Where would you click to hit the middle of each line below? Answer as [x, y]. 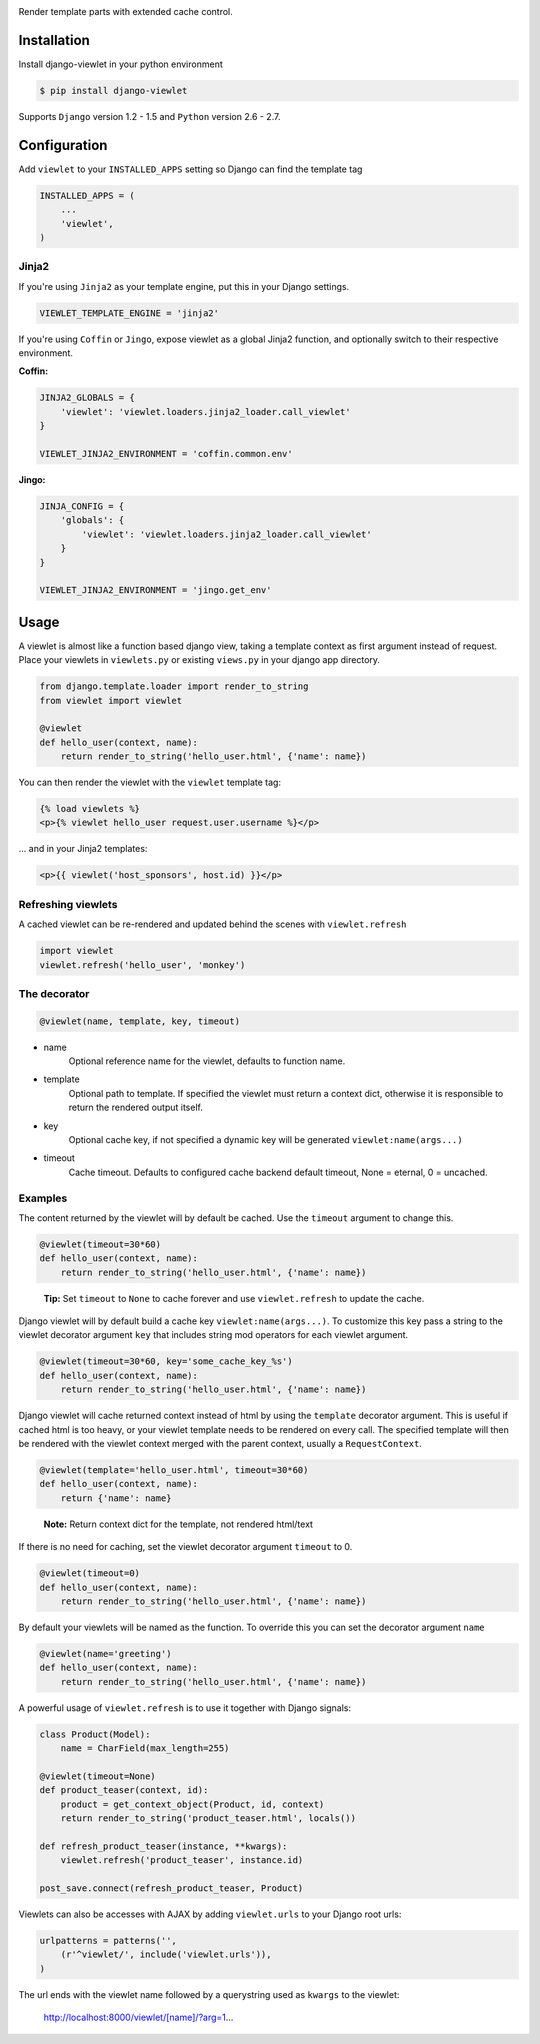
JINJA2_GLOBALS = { [87, 398]
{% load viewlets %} [89, 809]
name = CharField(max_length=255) [145, 1748]
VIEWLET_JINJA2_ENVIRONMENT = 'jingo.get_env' [155, 590]
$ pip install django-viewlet [113, 90]
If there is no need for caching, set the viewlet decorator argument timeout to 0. [185, 1547]
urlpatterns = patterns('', [108, 1940]
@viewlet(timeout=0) [89, 1573]
